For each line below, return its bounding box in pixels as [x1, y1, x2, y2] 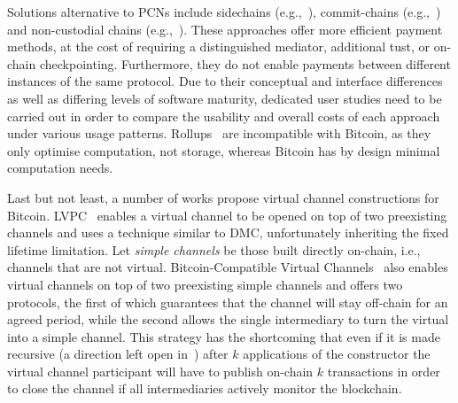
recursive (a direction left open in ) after [7, 345, 229, 363]
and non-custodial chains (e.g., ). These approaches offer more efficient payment [7, 19, 443, 38]
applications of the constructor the [243, 345, 431, 363]
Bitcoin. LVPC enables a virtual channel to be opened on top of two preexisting [7, 205, 447, 224]
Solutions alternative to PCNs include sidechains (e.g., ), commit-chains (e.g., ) [7, 3, 441, 20]
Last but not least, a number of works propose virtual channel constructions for [7, 188, 439, 206]
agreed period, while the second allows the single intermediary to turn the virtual [7, 310, 449, 329]
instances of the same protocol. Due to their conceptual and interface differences [7, 72, 443, 90]
